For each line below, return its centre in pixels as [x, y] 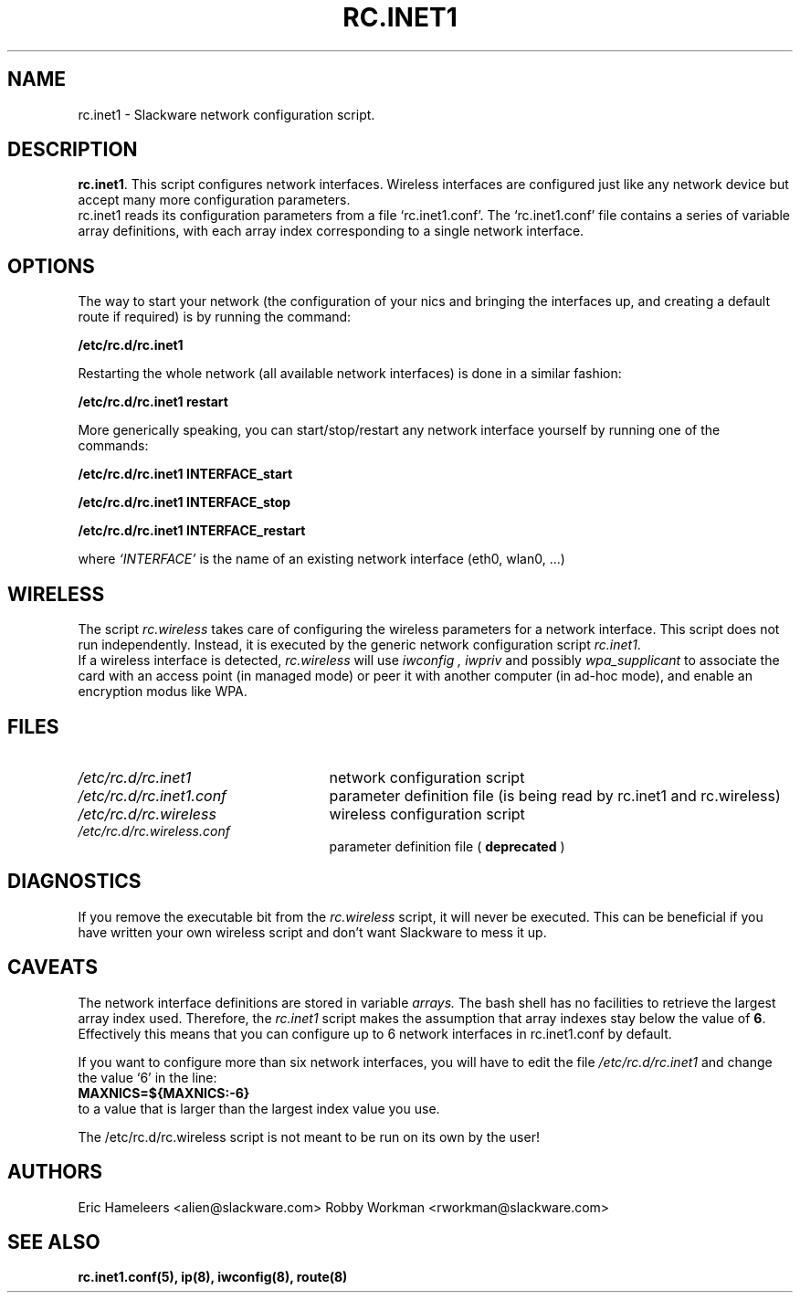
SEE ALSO [54, 1242]
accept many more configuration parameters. [214, 200]
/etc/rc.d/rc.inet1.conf [153, 795]
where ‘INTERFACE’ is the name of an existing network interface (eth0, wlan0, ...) [321, 559]
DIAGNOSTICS [74, 882]
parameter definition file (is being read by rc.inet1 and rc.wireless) [555, 795]
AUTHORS [55, 1172]
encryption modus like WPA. [163, 692]
